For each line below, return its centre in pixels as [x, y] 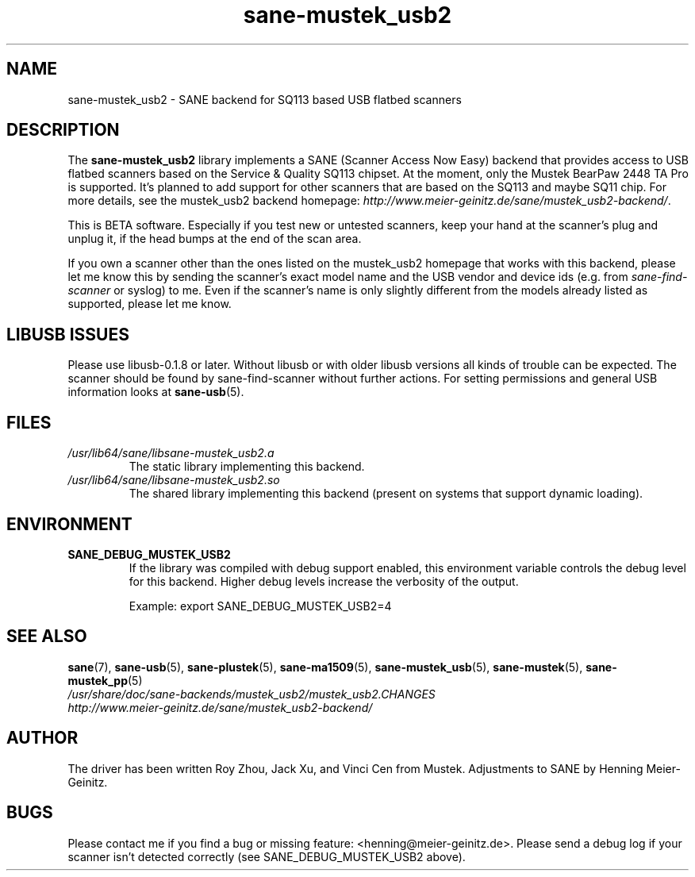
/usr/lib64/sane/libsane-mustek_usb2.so [174, 480]
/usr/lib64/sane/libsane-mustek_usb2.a [171, 453]
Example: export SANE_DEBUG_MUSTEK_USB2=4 [260, 606]
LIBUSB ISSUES [68, 334]
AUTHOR [42, 738]
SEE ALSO [47, 637]
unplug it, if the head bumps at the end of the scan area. [215, 239]
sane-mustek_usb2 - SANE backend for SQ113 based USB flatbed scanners [265, 99]
